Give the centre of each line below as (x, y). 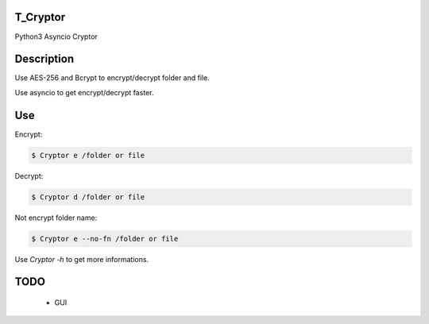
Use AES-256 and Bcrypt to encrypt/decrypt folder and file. (112, 78)
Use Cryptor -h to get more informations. (82, 259)
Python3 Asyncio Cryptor (56, 37)
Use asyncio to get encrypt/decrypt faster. (84, 92)
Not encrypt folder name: (56, 218)
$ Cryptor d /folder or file (88, 197)
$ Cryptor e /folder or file (88, 155)
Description (44, 59)
